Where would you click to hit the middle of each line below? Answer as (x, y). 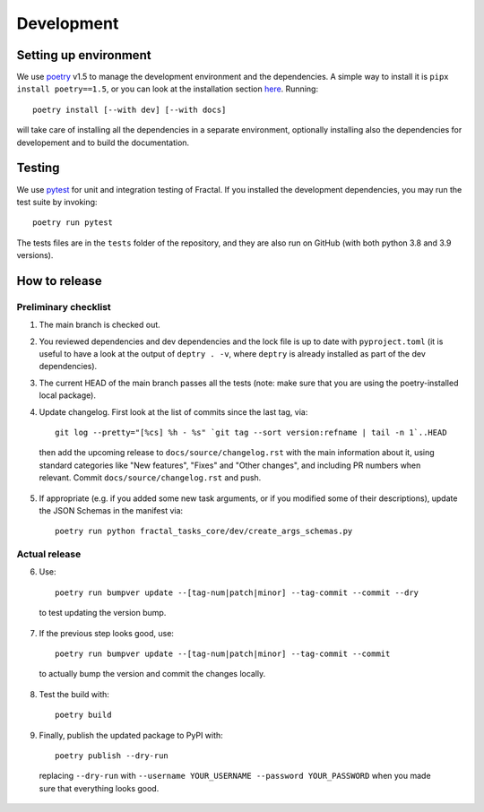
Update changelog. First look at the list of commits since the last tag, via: (173, 411)
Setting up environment (84, 55)
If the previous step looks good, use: (107, 633)
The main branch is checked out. (99, 325)
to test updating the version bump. (103, 613)
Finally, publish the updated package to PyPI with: (131, 735)
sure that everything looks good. (99, 788)
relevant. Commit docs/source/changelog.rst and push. (150, 478)
